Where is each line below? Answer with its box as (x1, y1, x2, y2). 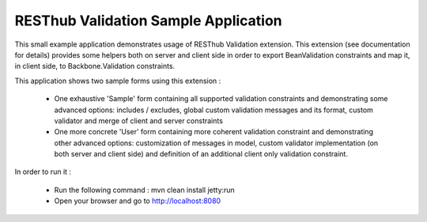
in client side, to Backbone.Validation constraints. (14, 62, 176, 71)
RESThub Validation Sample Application (14, 12, 282, 29)
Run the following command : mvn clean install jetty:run (54, 185, 235, 194)
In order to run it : (14, 167, 71, 177)
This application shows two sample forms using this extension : (14, 76, 221, 85)
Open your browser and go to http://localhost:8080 (54, 196, 221, 205)
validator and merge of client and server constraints (54, 115, 223, 126)
